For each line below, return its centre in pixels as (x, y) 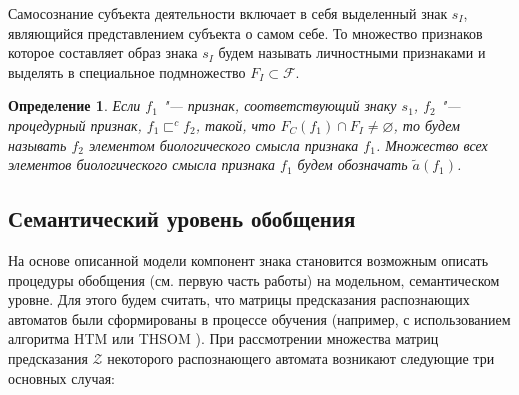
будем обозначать (352, 164)
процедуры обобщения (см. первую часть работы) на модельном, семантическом (254, 279)
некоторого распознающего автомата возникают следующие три (301, 357)
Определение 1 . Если (74, 105)
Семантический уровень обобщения (182, 218)
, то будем (426, 124)
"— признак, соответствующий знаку (279, 105)
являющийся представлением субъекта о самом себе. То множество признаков (245, 32)
